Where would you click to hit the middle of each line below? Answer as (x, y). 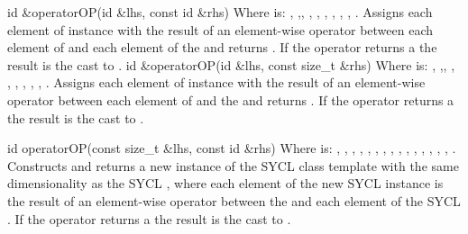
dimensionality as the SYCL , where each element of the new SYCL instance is (225, 183)
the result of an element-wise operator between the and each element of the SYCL (234, 200)
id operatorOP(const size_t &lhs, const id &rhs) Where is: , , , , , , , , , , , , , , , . (232, 148)
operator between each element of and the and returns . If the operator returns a (231, 99)
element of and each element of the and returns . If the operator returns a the (222, 47)
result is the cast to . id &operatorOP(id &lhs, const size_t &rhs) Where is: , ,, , (231, 64)
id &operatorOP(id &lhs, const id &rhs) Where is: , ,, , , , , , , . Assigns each (220, 12)
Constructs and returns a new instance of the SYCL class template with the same (233, 165)
